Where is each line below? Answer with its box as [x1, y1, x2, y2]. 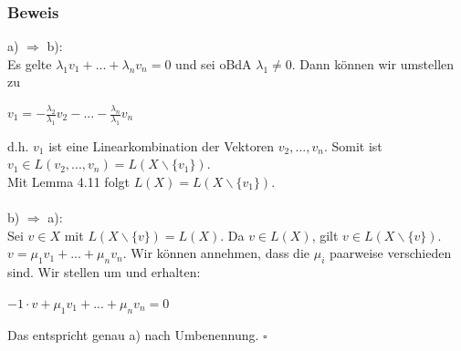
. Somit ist [323, 136, 382, 155]
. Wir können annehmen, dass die [122, 243, 310, 263]
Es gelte [7, 54, 52, 73]
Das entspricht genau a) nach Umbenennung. [7, 325, 259, 344]
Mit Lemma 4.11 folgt [7, 171, 130, 191]
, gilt [311, 225, 339, 244]
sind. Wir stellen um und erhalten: [7, 263, 201, 282]
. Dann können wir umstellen [291, 54, 455, 73]
